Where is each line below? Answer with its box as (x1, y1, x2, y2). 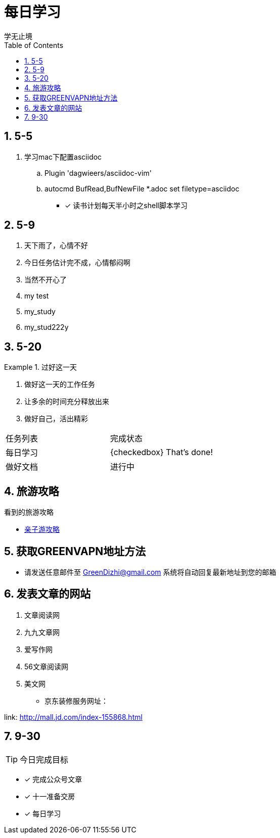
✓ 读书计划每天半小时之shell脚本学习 (65, 201, 188, 210)
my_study (24, 307, 56, 316)
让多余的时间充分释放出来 (24, 397, 109, 406)
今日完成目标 (20, 754, 69, 765)
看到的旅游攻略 (4, 508, 54, 517)
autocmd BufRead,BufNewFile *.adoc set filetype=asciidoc (44, 184, 240, 193)
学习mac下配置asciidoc (24, 152, 102, 161)
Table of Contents (4, 40, 64, 50)
